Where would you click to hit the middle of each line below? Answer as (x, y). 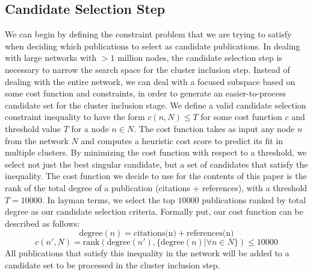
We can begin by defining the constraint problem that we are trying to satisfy (148, 34)
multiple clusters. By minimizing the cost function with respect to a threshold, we (156, 152)
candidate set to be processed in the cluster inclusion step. (113, 264)
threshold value (33, 128)
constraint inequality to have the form (75, 117)
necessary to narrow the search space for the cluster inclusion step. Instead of (147, 69)
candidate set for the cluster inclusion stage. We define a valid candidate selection (156, 105)
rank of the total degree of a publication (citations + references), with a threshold (156, 187)
